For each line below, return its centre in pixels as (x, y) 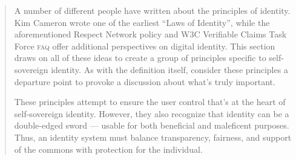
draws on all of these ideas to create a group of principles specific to (140, 58)
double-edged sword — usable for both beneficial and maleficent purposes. (152, 125)
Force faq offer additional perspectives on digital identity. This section (145, 46)
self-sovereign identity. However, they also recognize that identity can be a (152, 113)
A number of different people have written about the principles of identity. (152, 10)
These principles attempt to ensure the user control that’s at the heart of (150, 102)
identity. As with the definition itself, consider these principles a (169, 69)
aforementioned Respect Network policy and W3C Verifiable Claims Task (150, 34)
